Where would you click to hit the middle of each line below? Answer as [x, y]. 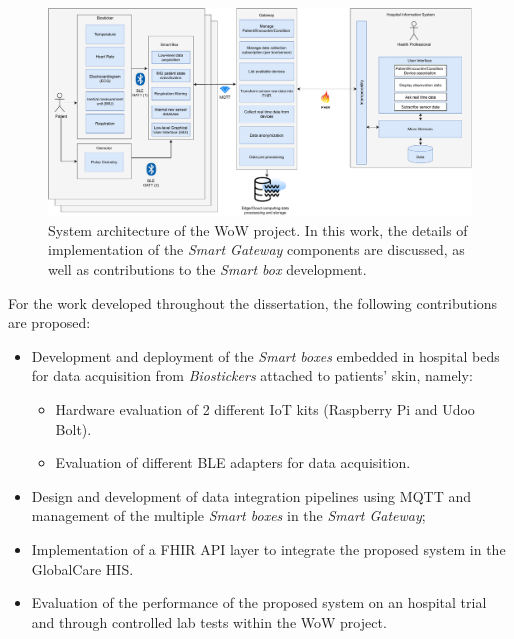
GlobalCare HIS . [82, 568]
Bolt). [73, 428]
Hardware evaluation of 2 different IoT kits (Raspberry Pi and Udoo [265, 409]
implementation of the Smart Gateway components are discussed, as [256, 249]
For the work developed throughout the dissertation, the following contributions [253, 302]
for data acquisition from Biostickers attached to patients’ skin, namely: [252, 375]
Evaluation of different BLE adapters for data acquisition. [233, 462]
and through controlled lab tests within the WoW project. [209, 621]
